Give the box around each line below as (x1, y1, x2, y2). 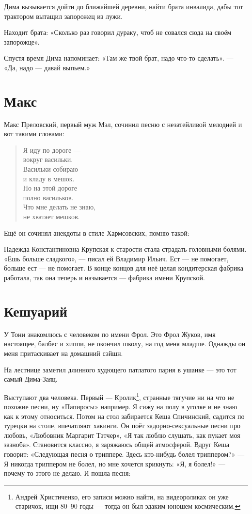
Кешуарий (4, 301, 67, 321)
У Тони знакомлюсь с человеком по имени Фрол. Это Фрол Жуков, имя (4, 329, 216, 339)
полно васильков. (23, 192, 74, 202)
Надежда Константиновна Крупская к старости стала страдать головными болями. (4, 244, 247, 254)
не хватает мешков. (23, 211, 80, 222)
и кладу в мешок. (23, 173, 75, 183)
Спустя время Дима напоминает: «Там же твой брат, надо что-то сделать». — (4, 53, 234, 63)
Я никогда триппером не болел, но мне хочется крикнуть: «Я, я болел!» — (4, 458, 225, 468)
